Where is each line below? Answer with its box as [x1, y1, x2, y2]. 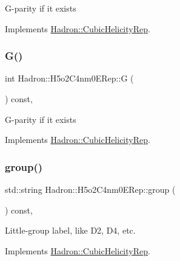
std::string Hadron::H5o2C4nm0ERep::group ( [5, 183, 176, 195]
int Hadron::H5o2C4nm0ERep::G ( [5, 72, 134, 85]
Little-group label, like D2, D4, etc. [5, 224, 136, 237]
